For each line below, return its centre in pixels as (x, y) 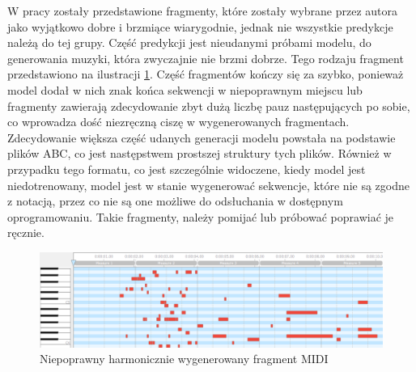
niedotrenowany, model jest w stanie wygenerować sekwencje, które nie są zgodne (208, 185)
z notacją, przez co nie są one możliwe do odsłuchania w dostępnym (175, 201)
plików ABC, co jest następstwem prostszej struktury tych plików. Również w (200, 153)
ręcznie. (26, 232)
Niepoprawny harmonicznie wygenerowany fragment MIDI (184, 359)
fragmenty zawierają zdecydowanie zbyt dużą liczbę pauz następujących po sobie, (209, 106)
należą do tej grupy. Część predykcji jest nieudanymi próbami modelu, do (189, 42)
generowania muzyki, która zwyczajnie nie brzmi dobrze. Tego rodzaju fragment (206, 58)
